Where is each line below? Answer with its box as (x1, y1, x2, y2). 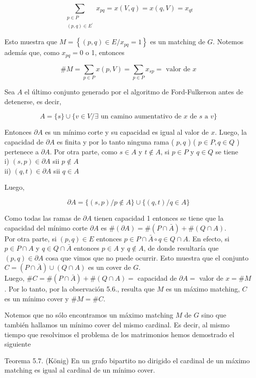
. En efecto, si (188, 233, 230, 243)
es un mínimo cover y (4, 293, 69, 303)
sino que (201, 310, 226, 320)
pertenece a (4, 146, 39, 156)
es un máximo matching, (165, 284, 240, 294)
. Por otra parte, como (50, 146, 118, 156)
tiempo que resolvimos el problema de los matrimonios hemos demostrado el (4, 329, 234, 339)
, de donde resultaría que (143, 243, 219, 253)
